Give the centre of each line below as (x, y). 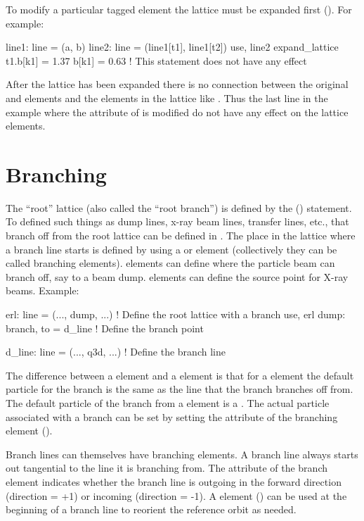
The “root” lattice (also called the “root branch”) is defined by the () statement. (179, 207)
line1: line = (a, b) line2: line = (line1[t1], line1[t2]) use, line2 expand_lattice (172, 47)
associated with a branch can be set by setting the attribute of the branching (172, 416)
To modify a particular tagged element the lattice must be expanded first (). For (179, 9)
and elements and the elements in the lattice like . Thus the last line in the (167, 98)
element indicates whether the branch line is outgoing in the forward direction (174, 481)
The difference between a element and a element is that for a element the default (180, 375)
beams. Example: (43, 290)
